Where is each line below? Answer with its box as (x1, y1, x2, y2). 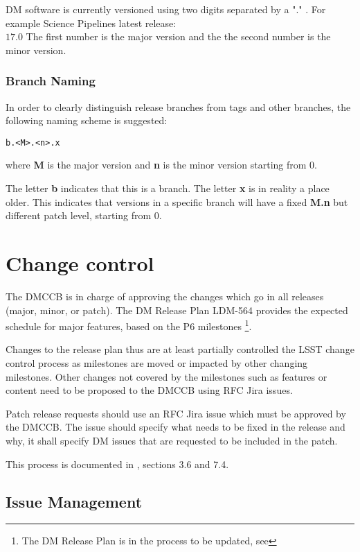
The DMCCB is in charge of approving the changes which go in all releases (6, 288, 324, 303)
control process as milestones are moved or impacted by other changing (6, 355, 308, 370)
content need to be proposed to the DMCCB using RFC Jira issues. (6, 383, 293, 397)
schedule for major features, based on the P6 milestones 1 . (6, 317, 252, 333)
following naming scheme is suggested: (6, 113, 168, 128)
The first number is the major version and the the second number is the (26, 29, 331, 44)
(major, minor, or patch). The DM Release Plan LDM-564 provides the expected (6, 302, 348, 317)
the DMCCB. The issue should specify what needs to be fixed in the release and (6, 420, 345, 434)
